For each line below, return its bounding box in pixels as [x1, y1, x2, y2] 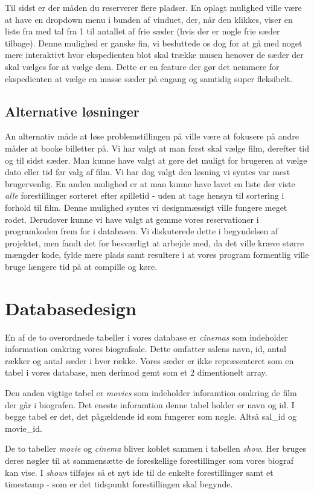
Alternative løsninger [5, 101, 139, 120]
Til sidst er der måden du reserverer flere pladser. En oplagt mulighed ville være [5, 1, 302, 13]
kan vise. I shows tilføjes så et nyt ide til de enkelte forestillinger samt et [5, 466, 274, 478]
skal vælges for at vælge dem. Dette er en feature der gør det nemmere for [5, 60, 280, 72]
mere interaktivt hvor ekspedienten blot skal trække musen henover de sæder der [5, 48, 304, 61]
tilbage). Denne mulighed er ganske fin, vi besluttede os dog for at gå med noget [5, 36, 303, 49]
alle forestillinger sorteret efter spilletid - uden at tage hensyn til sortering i [5, 189, 284, 202]
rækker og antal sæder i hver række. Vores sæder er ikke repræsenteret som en [5, 354, 294, 367]
